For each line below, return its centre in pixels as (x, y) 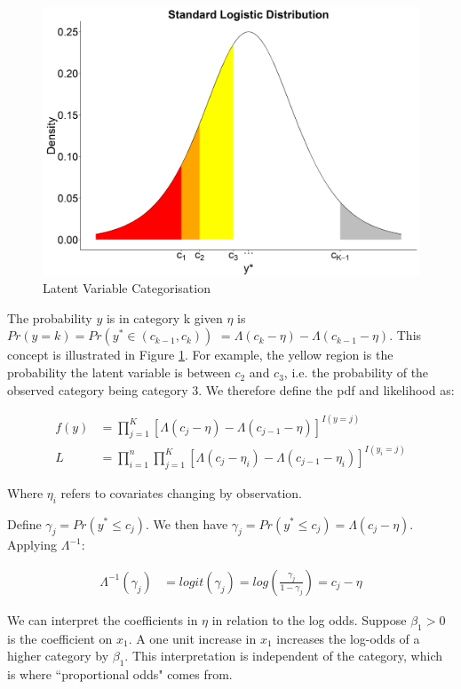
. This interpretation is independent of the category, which (284, 656)
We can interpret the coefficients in (103, 619)
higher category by (58, 656)
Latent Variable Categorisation (127, 288)
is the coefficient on (60, 638)
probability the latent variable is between (119, 372)
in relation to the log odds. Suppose (309, 619)
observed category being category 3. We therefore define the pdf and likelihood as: (231, 389)
